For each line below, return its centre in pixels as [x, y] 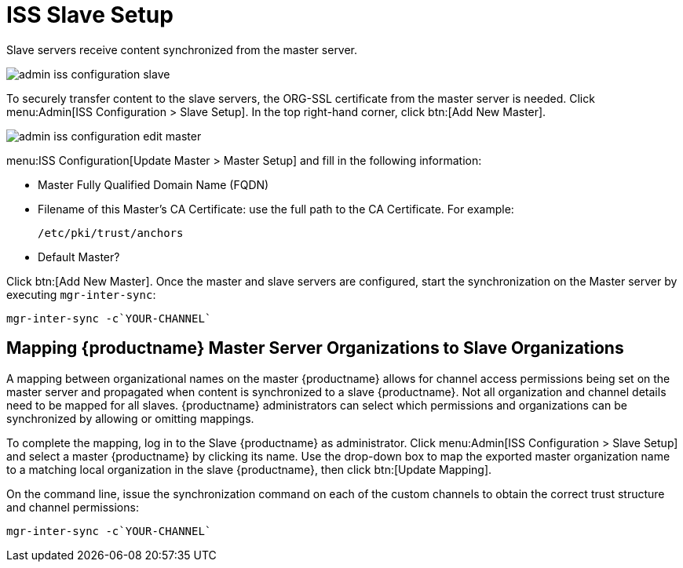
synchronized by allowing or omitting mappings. [130, 418]
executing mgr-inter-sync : [81, 294]
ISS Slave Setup [90, 15]
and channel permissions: [73, 507]
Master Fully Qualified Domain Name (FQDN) [153, 184]
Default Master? [79, 257]
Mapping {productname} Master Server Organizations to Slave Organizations [315, 348]
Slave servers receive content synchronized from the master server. [182, 49]
